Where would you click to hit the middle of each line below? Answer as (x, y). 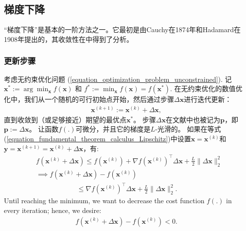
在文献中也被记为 (193, 119)
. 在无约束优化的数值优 (206, 88)
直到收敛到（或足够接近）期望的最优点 (65, 119)
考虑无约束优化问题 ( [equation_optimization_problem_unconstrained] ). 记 (118, 79)
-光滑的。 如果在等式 (188, 129)
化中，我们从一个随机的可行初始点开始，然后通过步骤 (89, 99)
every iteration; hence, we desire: (53, 210)
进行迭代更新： (208, 99)
